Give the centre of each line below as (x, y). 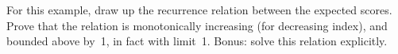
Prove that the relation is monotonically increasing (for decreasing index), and (197, 25)
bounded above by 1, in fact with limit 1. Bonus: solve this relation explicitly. (197, 41)
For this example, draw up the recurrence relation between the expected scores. (199, 10)
